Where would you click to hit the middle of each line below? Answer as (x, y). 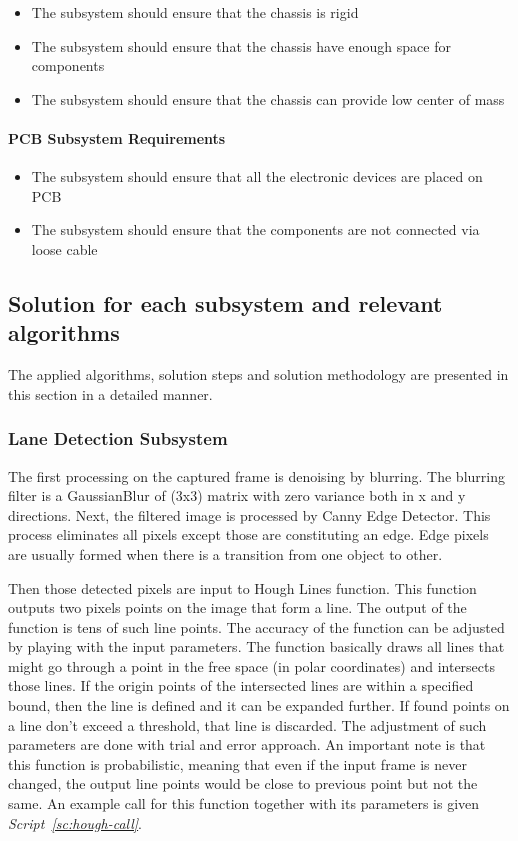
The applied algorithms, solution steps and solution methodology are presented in (258, 374)
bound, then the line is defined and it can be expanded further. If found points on (259, 705)
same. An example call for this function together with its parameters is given (244, 803)
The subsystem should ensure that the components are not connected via (255, 229)
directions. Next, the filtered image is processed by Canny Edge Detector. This (249, 514)
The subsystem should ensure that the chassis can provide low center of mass (268, 98)
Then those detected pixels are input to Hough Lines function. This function (242, 587)
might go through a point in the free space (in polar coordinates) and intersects (252, 665)
